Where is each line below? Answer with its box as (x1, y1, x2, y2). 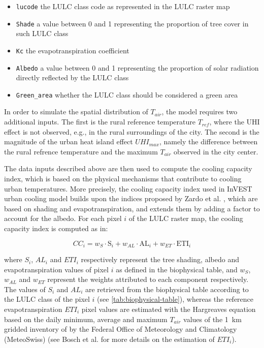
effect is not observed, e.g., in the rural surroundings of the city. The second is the (4, 126, 259, 137)
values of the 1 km (183, 313, 242, 324)
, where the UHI (209, 116, 260, 127)
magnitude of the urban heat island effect (4, 136, 133, 147)
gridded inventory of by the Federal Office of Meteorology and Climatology (4, 324, 237, 334)
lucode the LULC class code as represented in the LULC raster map (16, 1, 230, 11)
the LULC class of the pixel (4, 294, 90, 304)
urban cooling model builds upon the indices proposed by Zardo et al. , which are (4, 193, 258, 204)
